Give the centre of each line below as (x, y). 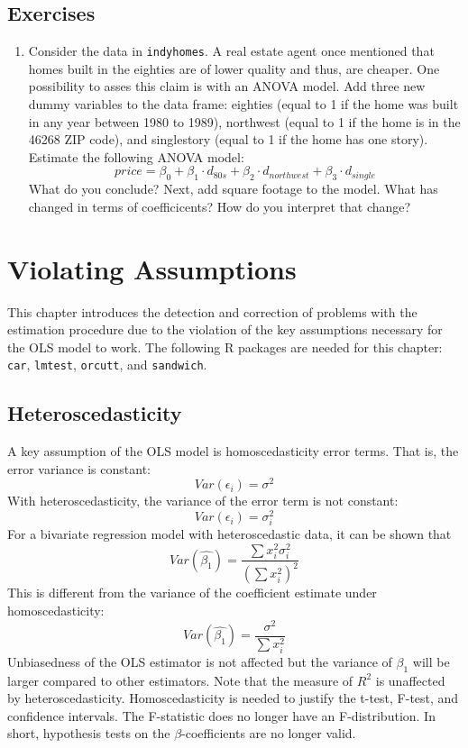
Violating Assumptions (152, 268)
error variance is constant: (79, 468)
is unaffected (410, 680)
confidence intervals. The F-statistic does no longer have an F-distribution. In (221, 715)
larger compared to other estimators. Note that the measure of (180, 680)
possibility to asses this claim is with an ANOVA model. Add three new (227, 86)
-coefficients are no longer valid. (269, 733)
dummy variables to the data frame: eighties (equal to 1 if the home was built (243, 104)
